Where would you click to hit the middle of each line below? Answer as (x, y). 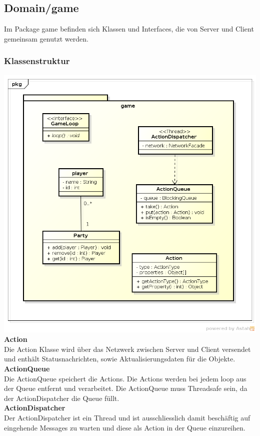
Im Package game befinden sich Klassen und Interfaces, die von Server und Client (129, 29)
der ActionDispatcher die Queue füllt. (62, 398)
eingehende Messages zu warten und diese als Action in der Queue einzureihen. (125, 427)
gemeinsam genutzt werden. (46, 38)
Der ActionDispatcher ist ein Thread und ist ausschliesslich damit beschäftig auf (127, 418)
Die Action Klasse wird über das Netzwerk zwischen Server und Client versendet (127, 349)
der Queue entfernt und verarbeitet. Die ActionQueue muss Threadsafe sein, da (126, 388)
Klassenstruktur (37, 61)
